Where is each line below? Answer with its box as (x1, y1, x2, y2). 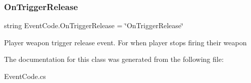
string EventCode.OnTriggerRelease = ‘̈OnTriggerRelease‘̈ (4, 20, 183, 31)
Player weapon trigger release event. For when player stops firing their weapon (4, 37, 247, 47)
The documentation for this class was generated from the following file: (4, 54, 224, 64)
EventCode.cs (4, 71, 46, 81)
